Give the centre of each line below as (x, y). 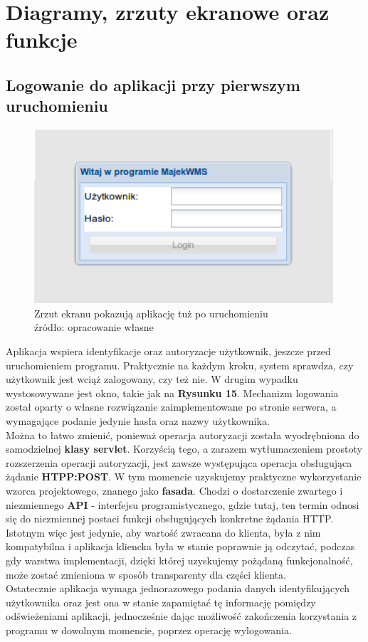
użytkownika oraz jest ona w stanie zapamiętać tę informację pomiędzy (161, 602)
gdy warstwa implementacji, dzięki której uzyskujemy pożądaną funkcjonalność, (179, 560)
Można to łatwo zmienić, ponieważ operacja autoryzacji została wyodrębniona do (183, 435)
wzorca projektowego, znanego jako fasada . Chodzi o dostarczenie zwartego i (174, 491)
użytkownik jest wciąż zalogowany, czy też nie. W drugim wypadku (152, 379)
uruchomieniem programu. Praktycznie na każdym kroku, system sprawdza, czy (180, 365)
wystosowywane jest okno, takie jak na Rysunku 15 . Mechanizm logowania (172, 393)
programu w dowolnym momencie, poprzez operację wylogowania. (149, 630)
